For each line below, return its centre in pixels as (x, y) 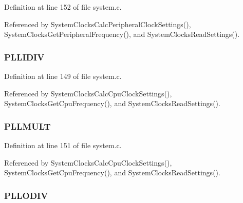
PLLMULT (27, 126)
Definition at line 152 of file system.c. (63, 7)
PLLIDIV (24, 57)
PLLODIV (26, 195)
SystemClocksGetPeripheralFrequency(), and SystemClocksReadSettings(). (122, 34)
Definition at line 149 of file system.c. (63, 76)
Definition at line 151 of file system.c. (63, 145)
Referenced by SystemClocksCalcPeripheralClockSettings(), (98, 24)
